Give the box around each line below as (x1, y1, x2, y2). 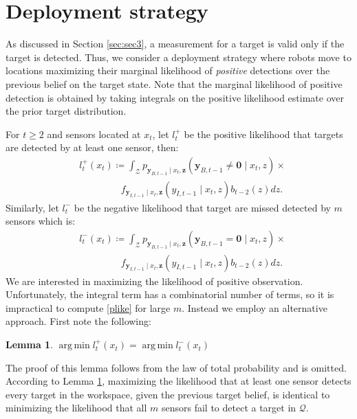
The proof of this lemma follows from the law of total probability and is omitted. (6, 360, 347, 374)
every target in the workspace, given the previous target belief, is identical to (6, 387, 330, 401)
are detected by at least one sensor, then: (6, 140, 179, 155)
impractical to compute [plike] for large (6, 300, 171, 315)
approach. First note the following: (6, 314, 151, 328)
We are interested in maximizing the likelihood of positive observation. (6, 273, 303, 288)
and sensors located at (47, 126, 141, 141)
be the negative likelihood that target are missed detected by (74, 200, 331, 214)
